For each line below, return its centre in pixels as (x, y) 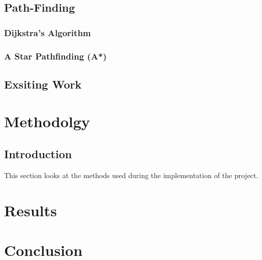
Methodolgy (47, 121)
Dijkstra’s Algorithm (48, 32)
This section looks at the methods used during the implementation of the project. (131, 175)
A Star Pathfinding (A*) (55, 56)
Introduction (38, 154)
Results (31, 210)
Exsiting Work (43, 84)
